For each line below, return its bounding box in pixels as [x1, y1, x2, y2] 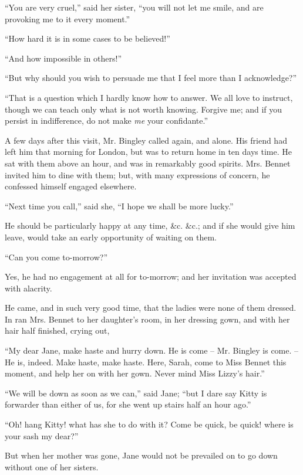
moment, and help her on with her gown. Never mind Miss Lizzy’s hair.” [5, 367, 265, 379]
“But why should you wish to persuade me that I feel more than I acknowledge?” [5, 72, 297, 84]
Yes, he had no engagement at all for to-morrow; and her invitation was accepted [5, 270, 297, 283]
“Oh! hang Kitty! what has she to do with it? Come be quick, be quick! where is [5, 418, 294, 430]
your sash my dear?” [5, 429, 79, 442]
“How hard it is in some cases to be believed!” [5, 32, 170, 45]
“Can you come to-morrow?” [5, 250, 108, 263]
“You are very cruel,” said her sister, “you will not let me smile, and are [5, 1, 264, 13]
